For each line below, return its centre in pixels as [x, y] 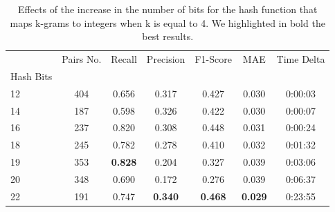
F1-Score [213, 59]
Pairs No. [82, 59]
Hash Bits [31, 76]
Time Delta [301, 59]
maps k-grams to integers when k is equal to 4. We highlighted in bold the [167, 22]
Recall [124, 59]
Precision [166, 59]
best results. [168, 36]
